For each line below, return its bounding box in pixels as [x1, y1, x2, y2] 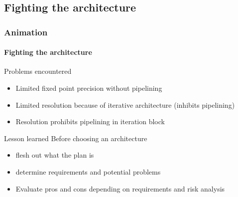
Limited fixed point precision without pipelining [15, 83, 162, 93]
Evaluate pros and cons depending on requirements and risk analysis [15, 183, 225, 194]
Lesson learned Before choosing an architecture [4, 133, 147, 143]
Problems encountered [4, 66, 72, 76]
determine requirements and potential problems [15, 166, 161, 177]
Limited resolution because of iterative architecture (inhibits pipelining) [15, 99, 235, 110]
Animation [4, 25, 48, 38]
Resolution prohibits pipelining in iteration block [15, 116, 165, 127]
